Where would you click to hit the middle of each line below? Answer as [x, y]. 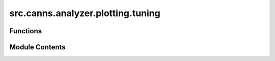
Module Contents [37, 47]
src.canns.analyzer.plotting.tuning [85, 13]
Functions [26, 31]
